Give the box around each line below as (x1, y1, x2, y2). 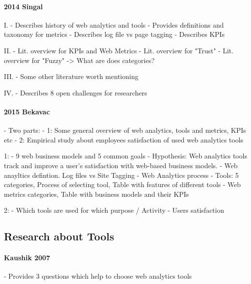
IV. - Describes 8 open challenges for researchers (4, 87, 147, 97)
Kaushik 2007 (4, 252, 50, 263)
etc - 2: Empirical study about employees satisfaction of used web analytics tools (4, 134, 243, 144)
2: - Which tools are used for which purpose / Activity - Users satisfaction (4, 205, 224, 215)
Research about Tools (4, 229, 114, 244)
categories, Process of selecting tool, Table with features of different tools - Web (4, 179, 241, 189)
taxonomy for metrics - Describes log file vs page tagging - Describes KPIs (4, 29, 225, 39)
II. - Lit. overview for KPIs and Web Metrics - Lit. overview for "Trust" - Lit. (4, 45, 234, 55)
